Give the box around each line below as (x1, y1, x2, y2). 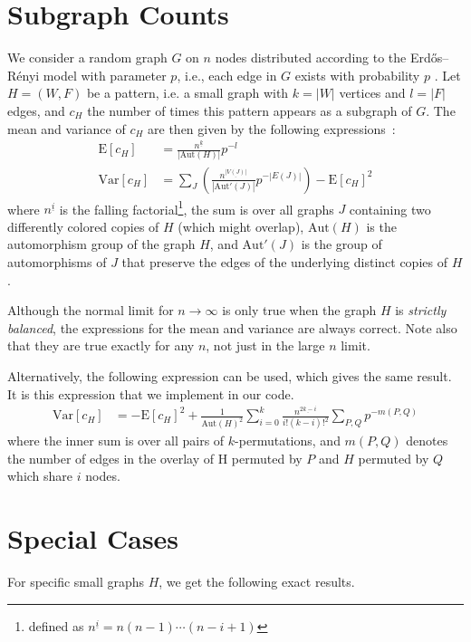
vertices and (339, 83, 406, 102)
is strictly (395, 301, 447, 320)
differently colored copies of (7, 216, 159, 235)
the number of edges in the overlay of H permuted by (7, 448, 303, 467)
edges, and (7, 101, 65, 120)
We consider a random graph (7, 48, 168, 67)
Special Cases (7, 520, 179, 557)
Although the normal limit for (7, 301, 174, 320)
